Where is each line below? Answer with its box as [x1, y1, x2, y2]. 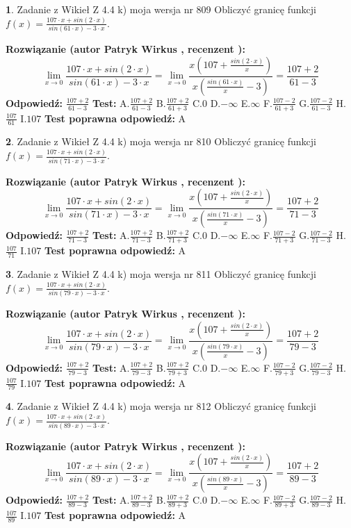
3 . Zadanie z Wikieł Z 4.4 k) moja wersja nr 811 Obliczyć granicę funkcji [6, 266, 316, 281]
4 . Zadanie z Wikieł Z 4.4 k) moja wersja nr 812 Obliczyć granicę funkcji [6, 399, 316, 413]
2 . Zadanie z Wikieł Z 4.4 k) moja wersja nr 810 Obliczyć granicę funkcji [6, 134, 316, 149]
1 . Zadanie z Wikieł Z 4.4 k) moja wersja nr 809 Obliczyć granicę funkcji [6, 2, 316, 16]
